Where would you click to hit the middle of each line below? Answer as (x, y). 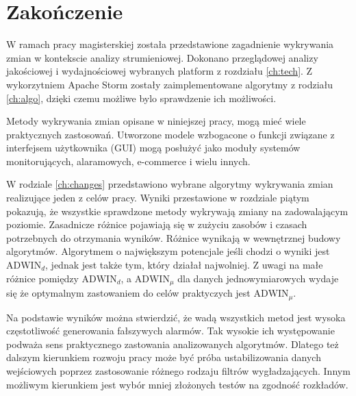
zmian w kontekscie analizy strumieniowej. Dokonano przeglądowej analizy (162, 57)
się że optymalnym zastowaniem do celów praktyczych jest (128, 293)
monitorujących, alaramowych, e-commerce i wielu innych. (128, 161)
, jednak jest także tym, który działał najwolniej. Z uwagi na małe (184, 265)
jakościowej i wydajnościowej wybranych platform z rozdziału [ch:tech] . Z (160, 71)
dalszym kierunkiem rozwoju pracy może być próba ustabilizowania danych (164, 357)
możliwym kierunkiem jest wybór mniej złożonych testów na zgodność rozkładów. (177, 384)
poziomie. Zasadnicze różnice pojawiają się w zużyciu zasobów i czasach (157, 224)
